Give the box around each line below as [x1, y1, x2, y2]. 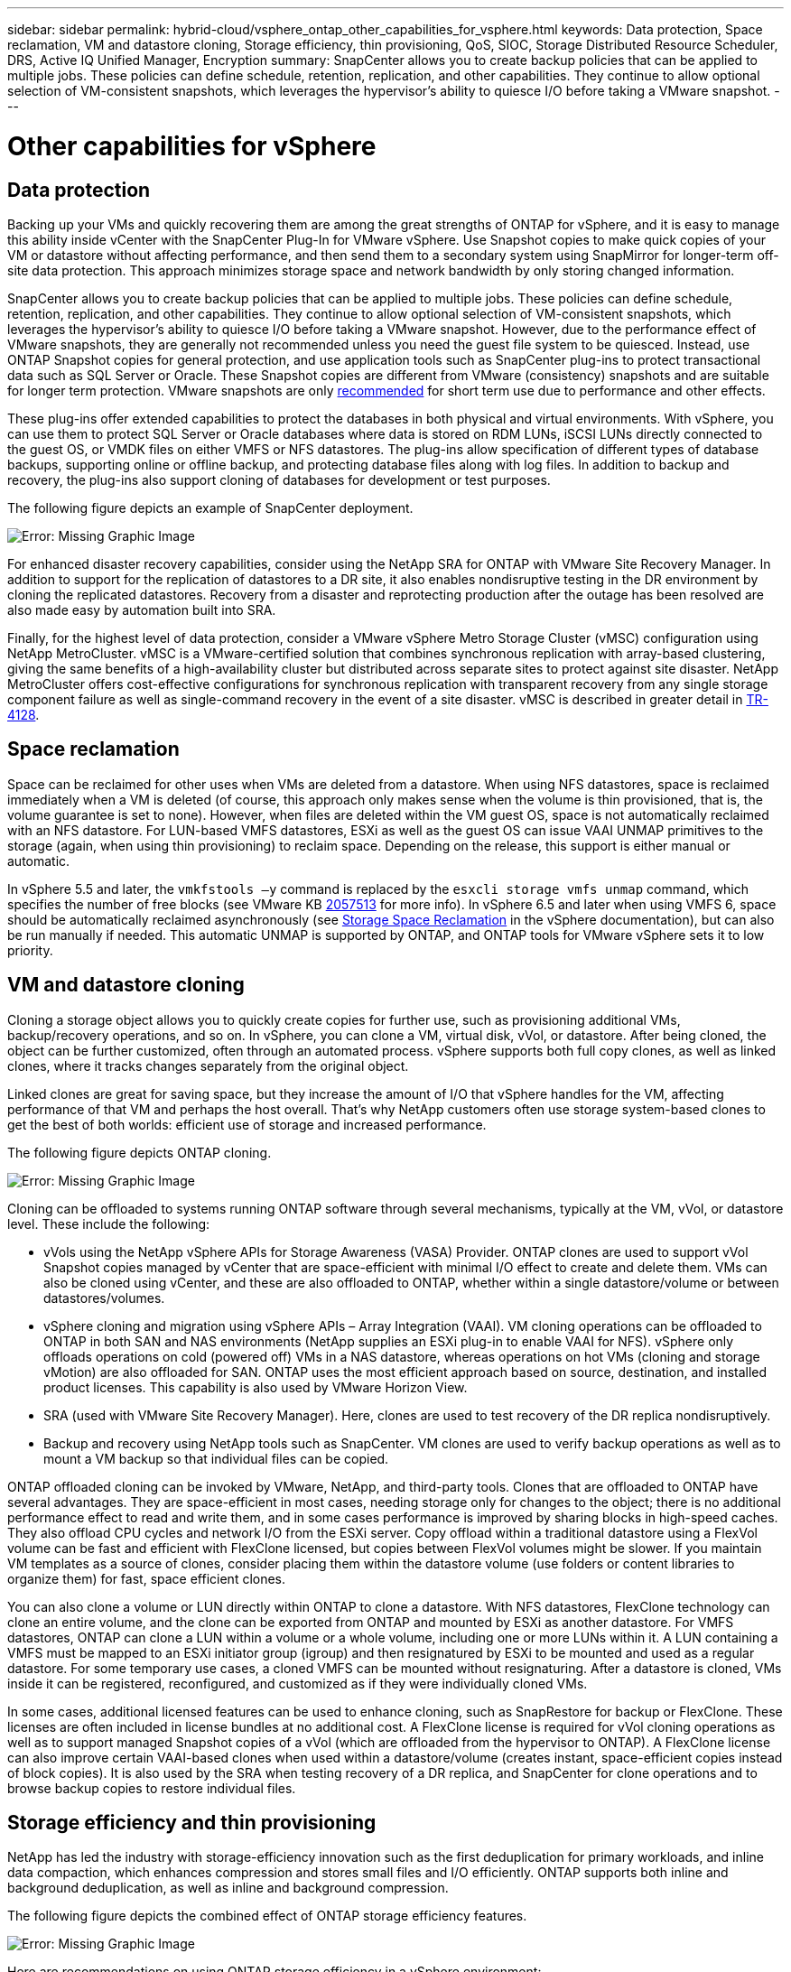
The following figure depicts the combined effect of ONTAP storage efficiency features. [7, 1908, 527, 1924]
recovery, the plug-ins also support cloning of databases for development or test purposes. [7, 471, 551, 488]
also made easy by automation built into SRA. [7, 601, 276, 618]
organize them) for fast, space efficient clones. [7, 1570, 286, 1586]
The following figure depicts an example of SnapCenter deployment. [7, 499, 414, 516]
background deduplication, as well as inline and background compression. [7, 1880, 449, 1896]
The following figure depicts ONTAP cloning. [7, 1144, 272, 1160]
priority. [7, 942, 53, 958]
